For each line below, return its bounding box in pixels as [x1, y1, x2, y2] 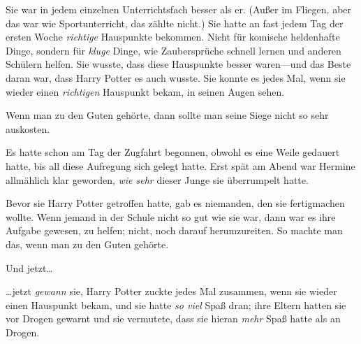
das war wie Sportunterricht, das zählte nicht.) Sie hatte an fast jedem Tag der [6, 15, 344, 30]
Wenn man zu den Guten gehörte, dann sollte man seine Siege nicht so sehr [6, 108, 329, 122]
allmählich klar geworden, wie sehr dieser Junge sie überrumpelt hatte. [6, 172, 309, 187]
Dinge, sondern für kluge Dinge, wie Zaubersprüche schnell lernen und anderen [6, 43, 341, 57]
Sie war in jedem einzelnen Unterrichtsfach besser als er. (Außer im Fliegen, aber [6, 2, 352, 16]
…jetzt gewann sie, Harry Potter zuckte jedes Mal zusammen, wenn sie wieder [6, 284, 337, 299]
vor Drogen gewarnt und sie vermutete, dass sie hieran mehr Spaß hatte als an [6, 311, 341, 326]
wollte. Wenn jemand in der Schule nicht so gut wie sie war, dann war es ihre [6, 209, 336, 224]
